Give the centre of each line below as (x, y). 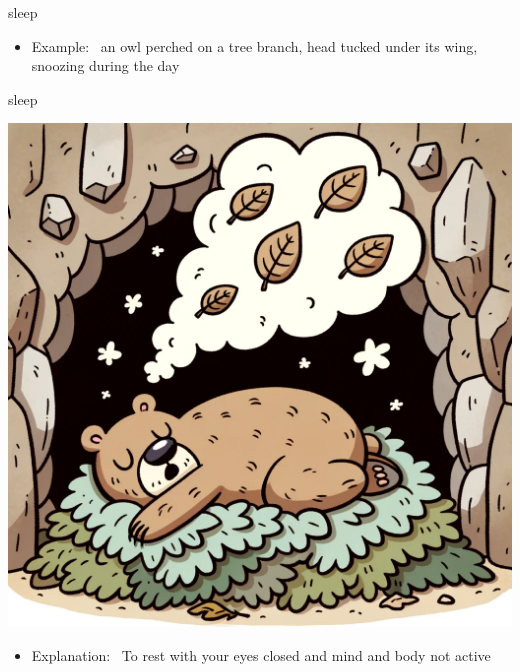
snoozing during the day (105, 65)
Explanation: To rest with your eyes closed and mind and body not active (261, 654)
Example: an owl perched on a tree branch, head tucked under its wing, (254, 45)
